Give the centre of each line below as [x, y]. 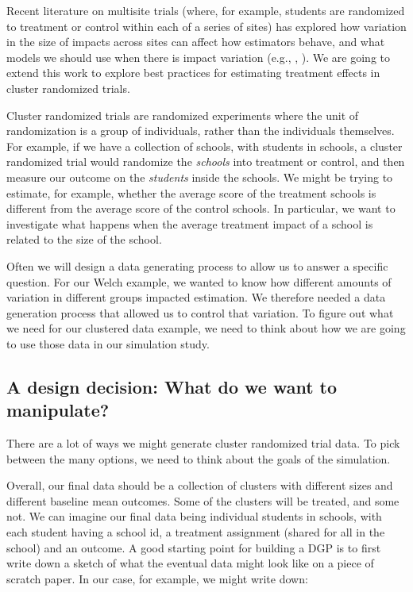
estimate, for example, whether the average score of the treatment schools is [191, 192]
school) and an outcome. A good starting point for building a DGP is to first [194, 547]
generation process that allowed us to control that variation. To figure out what [200, 312]
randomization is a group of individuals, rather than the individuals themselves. [201, 131]
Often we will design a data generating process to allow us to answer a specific [197, 265]
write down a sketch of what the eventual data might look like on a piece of [190, 563]
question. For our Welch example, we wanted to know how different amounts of [199, 281]
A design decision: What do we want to [172, 386]
